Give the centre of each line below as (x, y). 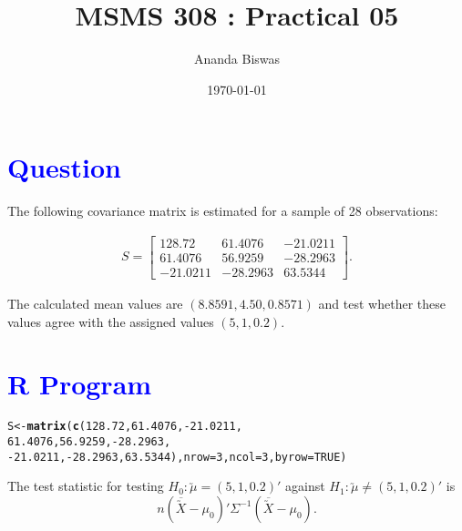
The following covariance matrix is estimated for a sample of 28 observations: (223, 211)
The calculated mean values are (95, 303)
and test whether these (382, 303)
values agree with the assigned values (111, 321)
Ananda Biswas (237, 59)
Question (64, 167)
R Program (80, 384)
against (305, 486)
